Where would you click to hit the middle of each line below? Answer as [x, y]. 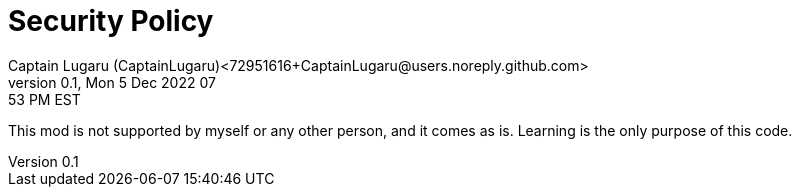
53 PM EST [44, 99]
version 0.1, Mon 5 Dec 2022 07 [112, 82]
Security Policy [111, 21]
